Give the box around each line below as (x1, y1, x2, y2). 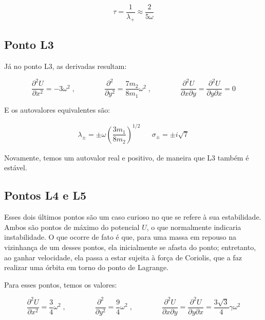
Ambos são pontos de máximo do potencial (4, 221, 140, 232)
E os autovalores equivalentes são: (4, 104, 110, 115)
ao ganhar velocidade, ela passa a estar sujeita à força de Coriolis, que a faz (4, 252, 242, 262)
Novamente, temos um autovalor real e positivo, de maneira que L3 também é (4, 152, 249, 163)
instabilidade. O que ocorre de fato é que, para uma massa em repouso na (4, 232, 236, 242)
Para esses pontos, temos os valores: (4, 279, 117, 290)
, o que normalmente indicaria (146, 221, 241, 232)
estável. (4, 162, 27, 173)
